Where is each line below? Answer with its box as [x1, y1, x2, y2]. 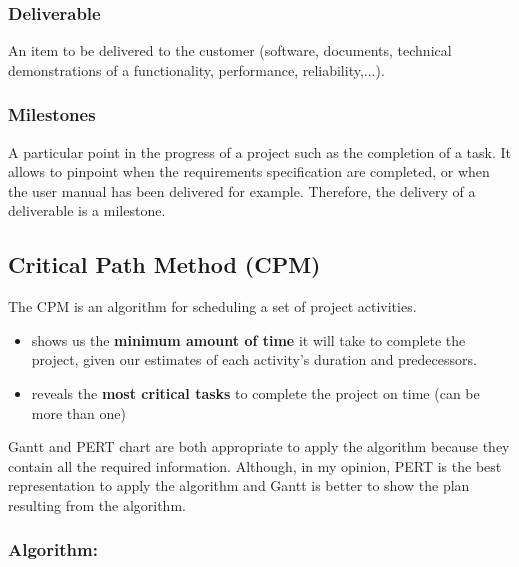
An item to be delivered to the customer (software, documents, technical [8, 40, 452, 61]
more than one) [31, 402, 126, 423]
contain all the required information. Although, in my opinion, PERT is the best [8, 455, 502, 476]
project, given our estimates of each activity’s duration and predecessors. [31, 349, 477, 370]
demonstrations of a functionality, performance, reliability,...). [8, 59, 385, 80]
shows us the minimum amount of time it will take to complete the [31, 329, 466, 350]
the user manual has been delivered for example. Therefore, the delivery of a [8, 180, 476, 201]
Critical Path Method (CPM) [8, 249, 321, 280]
